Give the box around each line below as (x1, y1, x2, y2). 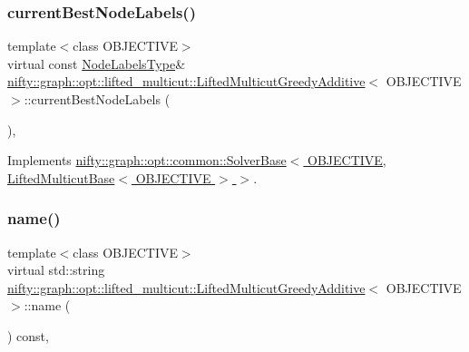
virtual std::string (7, 260, 105, 279)
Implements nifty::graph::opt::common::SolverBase (7, 151, 287, 170)
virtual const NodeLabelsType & (7, 54, 186, 73)
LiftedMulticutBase (7, 168, 115, 187)
